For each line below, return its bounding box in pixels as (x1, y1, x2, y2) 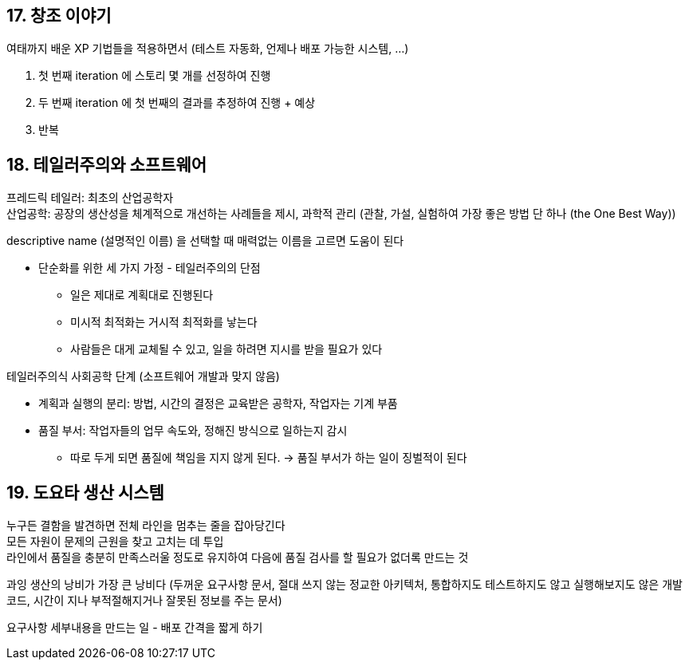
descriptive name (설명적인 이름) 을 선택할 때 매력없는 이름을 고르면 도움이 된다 (6, 234, 404, 248)
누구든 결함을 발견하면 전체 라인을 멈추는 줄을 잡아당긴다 (6, 518, 285, 533)
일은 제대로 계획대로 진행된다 (70, 288, 214, 302)
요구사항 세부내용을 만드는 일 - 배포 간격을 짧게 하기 (6, 621, 263, 635)
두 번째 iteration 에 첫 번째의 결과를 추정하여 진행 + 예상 (38, 96, 316, 110)
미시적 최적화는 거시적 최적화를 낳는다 (70, 315, 258, 329)
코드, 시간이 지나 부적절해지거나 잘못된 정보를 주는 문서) (6, 593, 282, 608)
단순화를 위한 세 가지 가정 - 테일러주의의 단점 (38, 261, 261, 275)
